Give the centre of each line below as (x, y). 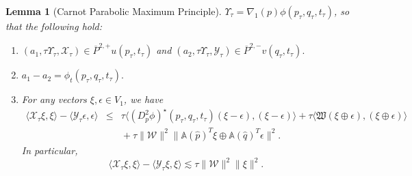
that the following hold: (54, 26)
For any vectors (54, 99)
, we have (143, 99)
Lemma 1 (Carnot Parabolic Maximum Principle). (114, 11)
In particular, (50, 150)
